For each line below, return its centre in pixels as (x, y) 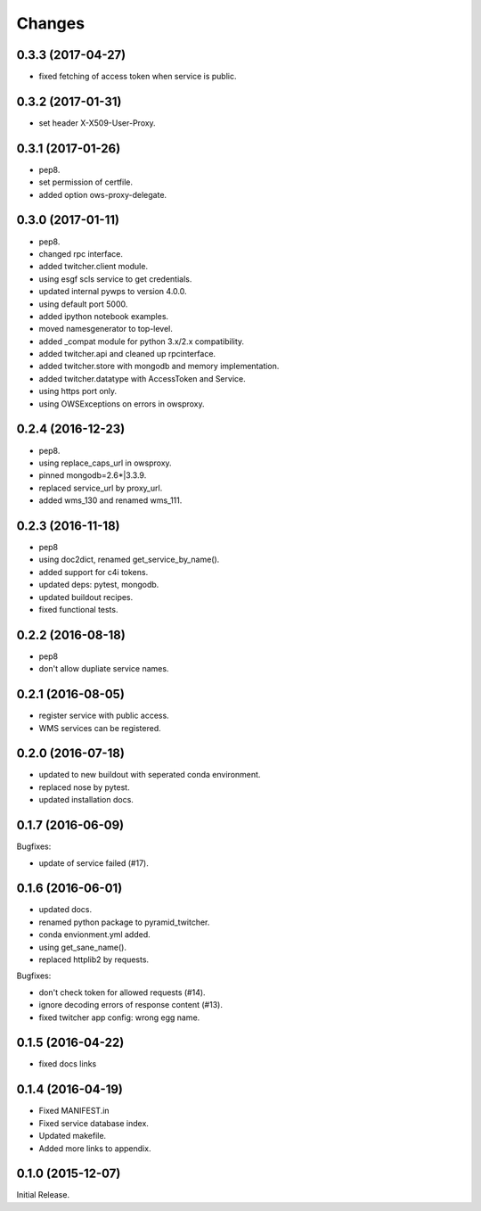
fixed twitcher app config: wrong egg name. (119, 1017)
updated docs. (65, 910)
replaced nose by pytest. (84, 787)
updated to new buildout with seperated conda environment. (150, 775)
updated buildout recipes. (86, 597)
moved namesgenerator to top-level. (106, 329)
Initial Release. (43, 1195)
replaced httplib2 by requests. (94, 960)
